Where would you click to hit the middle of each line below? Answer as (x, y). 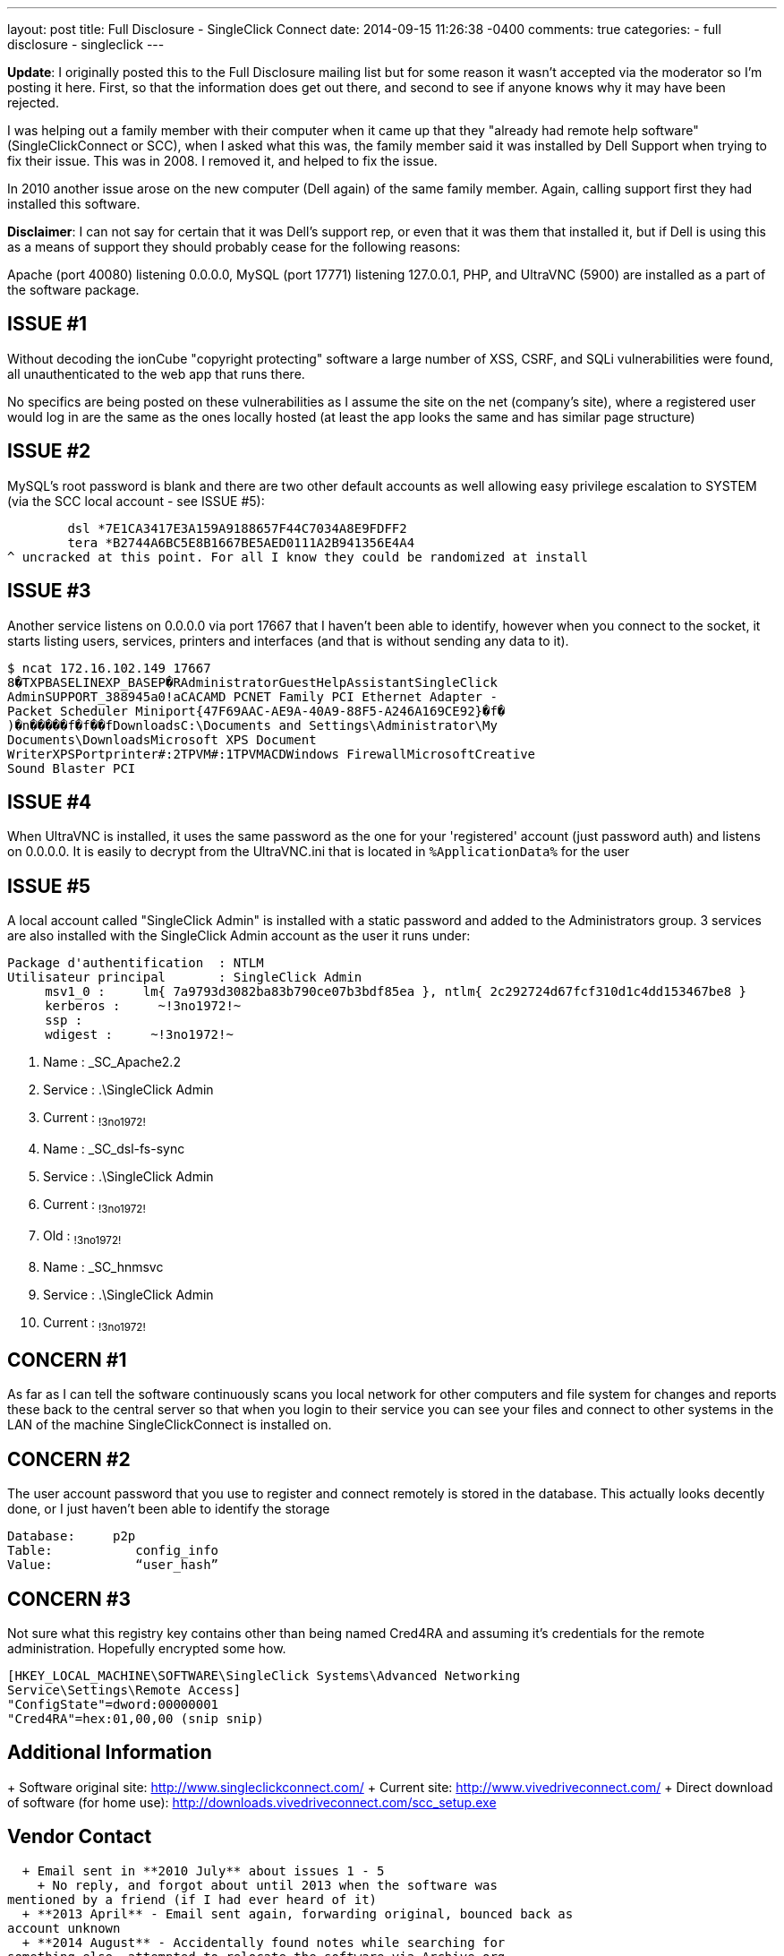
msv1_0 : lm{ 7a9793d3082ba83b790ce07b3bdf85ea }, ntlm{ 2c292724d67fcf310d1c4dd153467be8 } (396, 992)
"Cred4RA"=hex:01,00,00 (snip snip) (136, 1718)
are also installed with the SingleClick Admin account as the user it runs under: (239, 936)
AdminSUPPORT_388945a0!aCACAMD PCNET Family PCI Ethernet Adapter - (252, 696)
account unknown (64, 1928)
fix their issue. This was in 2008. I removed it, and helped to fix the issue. (222, 161)
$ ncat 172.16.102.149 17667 (109, 668)
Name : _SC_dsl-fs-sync (114, 1149)
